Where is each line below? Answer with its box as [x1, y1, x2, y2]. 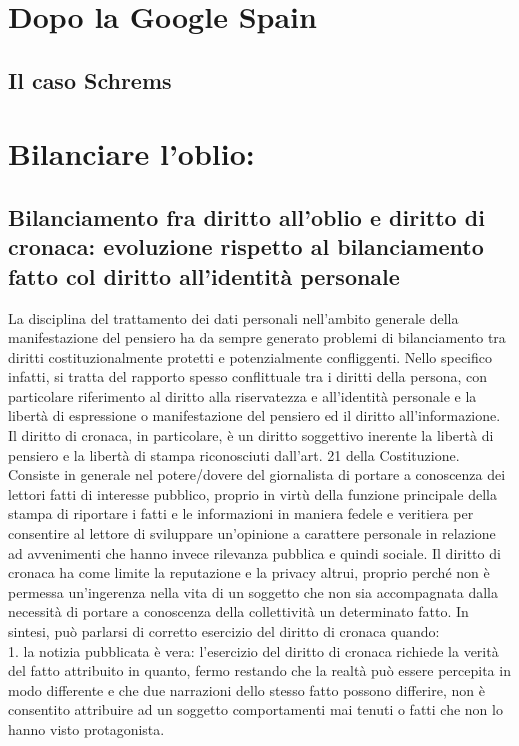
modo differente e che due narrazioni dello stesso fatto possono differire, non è [8, 679, 485, 700]
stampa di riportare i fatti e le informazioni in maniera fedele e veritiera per [8, 503, 474, 524]
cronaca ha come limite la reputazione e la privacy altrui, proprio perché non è [8, 562, 490, 583]
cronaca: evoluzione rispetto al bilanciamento [8, 231, 484, 262]
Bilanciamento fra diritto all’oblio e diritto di [8, 201, 485, 232]
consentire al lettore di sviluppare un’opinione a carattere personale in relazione [8, 523, 496, 544]
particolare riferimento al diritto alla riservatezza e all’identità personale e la [8, 385, 477, 406]
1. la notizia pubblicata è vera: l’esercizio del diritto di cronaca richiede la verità [8, 640, 499, 661]
